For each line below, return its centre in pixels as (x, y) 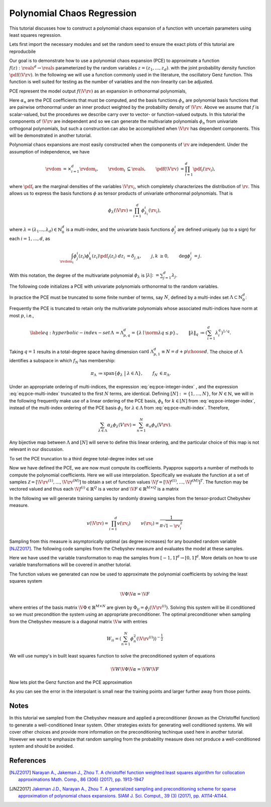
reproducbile (23, 51)
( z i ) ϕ (84, 257)
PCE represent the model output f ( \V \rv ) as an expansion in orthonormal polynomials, (98, 91)
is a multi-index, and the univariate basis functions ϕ (120, 229)
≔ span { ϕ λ (110, 374)
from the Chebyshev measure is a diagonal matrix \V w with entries (78, 621)
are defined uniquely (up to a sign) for (217, 229)
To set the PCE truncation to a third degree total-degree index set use (81, 458)
